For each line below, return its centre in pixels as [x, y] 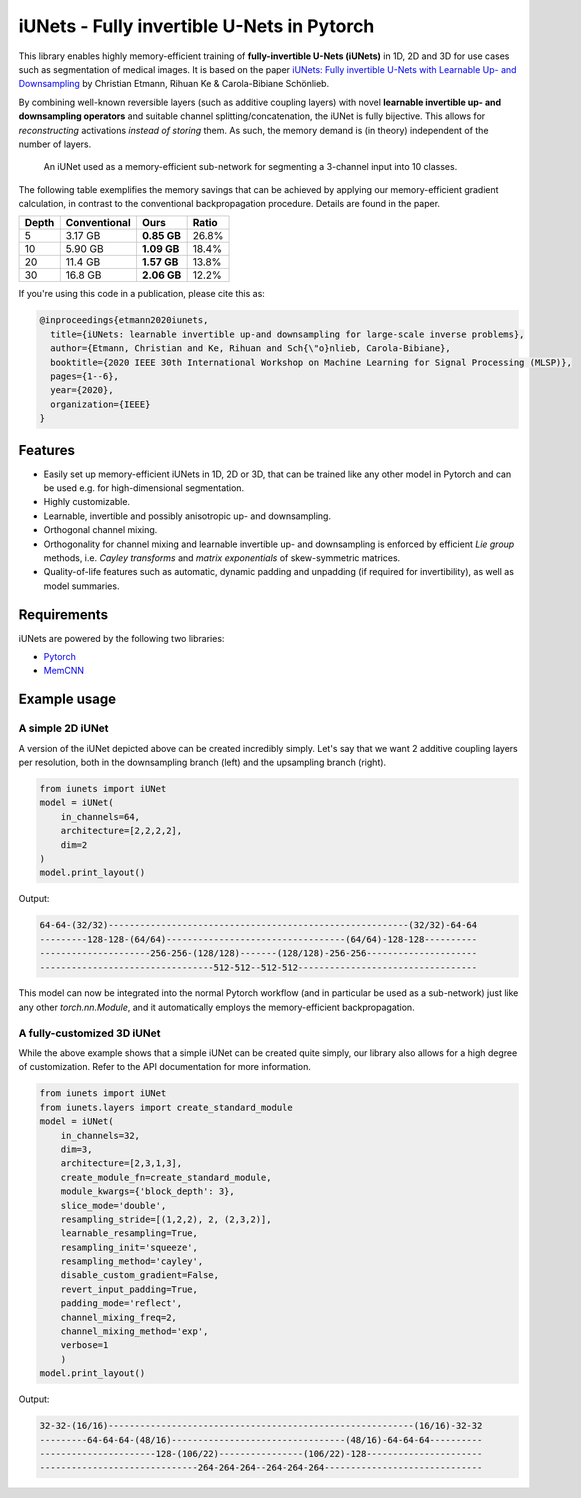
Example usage [67, 699]
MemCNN [64, 671]
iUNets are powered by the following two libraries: [121, 638]
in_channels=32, [100, 1135]
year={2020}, [82, 390]
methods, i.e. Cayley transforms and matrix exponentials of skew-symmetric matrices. [222, 558]
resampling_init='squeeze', [129, 1247]
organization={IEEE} [100, 404]
